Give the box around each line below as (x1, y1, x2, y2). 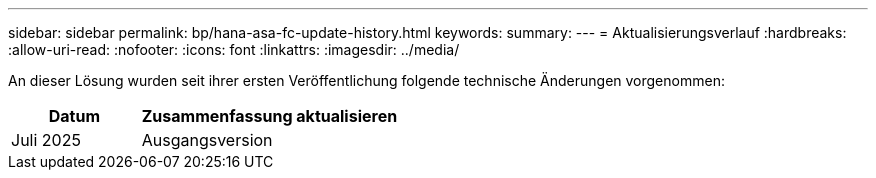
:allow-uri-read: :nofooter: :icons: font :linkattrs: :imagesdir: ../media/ (8, 41, 460, 58)
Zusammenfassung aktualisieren (141, 106, 398, 126)
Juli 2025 (11, 130, 81, 150)
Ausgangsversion (141, 130, 273, 150)
